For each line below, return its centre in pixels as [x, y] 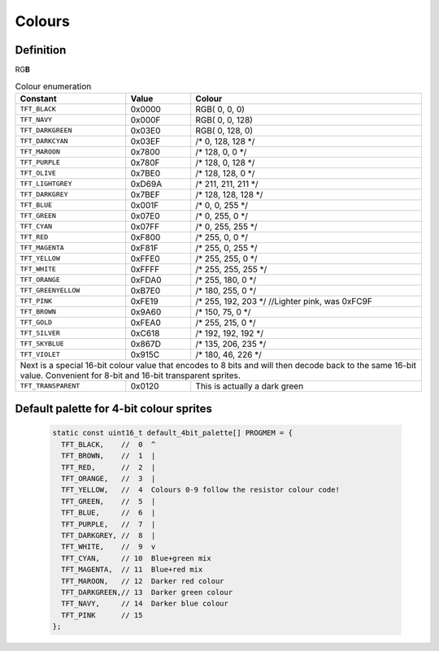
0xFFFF [145, 269]
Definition [41, 50]
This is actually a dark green [250, 386]
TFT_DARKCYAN [44, 141]
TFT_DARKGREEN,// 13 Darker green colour [147, 592]
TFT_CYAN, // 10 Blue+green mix [136, 558]
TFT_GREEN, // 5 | [109, 501]
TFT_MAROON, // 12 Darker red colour [143, 581]
